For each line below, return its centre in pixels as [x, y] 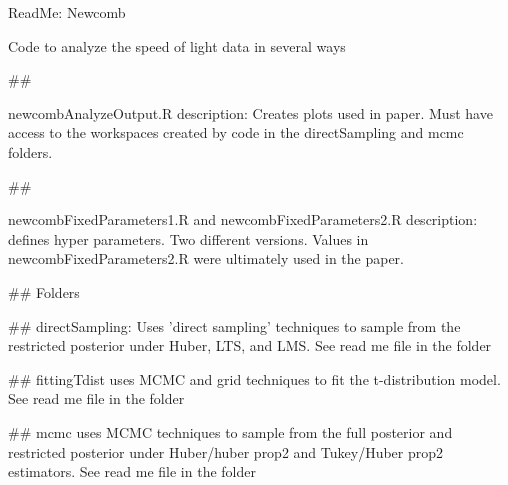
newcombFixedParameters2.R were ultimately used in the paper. [206, 258]
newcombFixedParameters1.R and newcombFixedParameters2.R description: [243, 219]
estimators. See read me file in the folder [132, 471]
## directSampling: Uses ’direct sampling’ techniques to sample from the [234, 325]
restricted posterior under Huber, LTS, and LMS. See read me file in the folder [250, 345]
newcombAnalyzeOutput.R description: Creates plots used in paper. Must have [250, 112]
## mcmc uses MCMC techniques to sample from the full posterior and [230, 431]
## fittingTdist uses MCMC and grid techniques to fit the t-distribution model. [254, 378]
